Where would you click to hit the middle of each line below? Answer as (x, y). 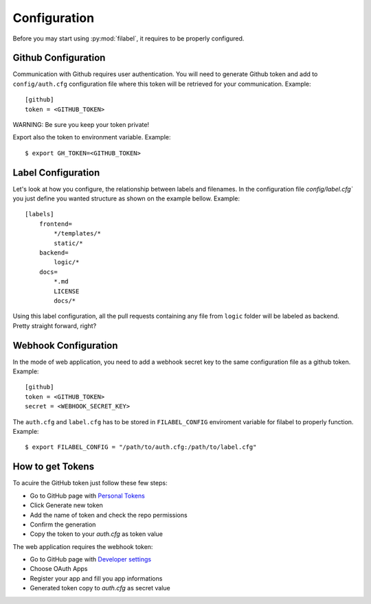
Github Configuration (59, 58)
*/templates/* (78, 234)
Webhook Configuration (65, 346)
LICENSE (67, 291)
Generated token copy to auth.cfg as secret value (100, 588)
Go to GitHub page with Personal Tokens (88, 496)
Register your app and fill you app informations (96, 578)
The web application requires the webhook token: (83, 546)
